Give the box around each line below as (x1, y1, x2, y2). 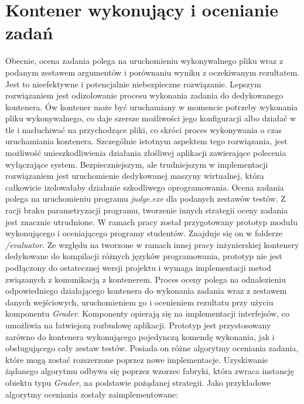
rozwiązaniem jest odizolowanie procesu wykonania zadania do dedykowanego (5, 89, 283, 101)
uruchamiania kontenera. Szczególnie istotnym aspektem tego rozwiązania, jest (5, 135, 288, 147)
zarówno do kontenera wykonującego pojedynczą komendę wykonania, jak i (5, 330, 275, 342)
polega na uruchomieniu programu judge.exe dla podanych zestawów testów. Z (5, 192, 286, 205)
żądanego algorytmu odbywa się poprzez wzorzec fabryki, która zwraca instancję (5, 365, 294, 377)
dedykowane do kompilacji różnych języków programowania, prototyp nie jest (5, 250, 282, 262)
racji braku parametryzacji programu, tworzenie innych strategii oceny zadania (5, 204, 288, 216)
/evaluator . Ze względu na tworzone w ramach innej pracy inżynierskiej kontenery (5, 238, 299, 250)
